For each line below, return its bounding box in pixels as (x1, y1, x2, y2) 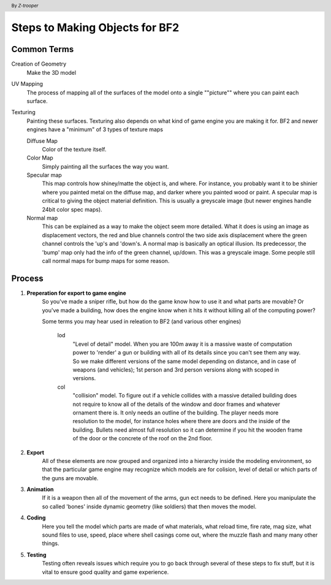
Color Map (26, 154, 53, 162)
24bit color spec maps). (42, 205, 102, 213)
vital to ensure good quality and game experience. (42, 568, 169, 576)
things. (42, 540, 59, 547)
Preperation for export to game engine (26, 289, 127, 297)
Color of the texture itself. (42, 145, 107, 153)
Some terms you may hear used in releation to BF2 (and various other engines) (42, 318, 242, 325)
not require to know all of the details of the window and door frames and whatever (72, 400, 281, 408)
